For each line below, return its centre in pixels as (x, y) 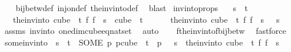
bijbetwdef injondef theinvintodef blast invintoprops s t (132, 8)
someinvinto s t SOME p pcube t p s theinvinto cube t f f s (142, 42)
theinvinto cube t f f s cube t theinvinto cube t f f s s (146, 19)
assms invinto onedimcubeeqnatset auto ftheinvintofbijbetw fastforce (145, 31)
